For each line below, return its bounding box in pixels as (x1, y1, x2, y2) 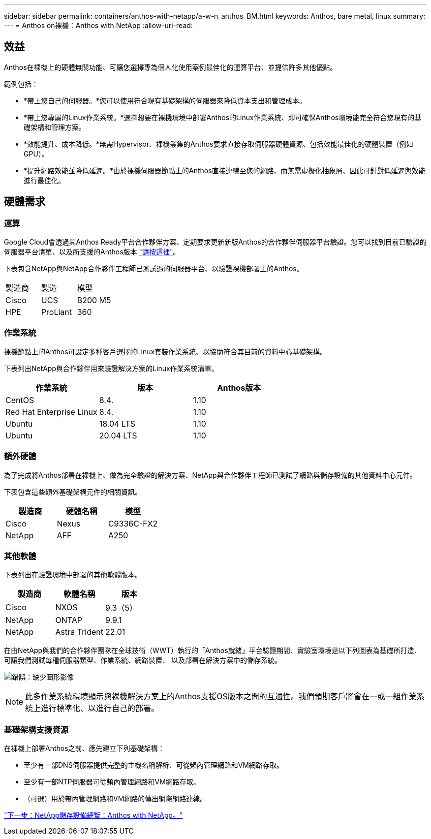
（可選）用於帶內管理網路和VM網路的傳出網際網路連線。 (24, 794, 207, 803)
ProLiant (41, 307, 72, 317)
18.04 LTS (99, 418, 136, 429)
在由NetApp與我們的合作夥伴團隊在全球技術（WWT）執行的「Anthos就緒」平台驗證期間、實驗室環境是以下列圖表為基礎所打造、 (4, 646, 421, 655)
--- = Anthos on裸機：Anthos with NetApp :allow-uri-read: (4, 21, 193, 30)
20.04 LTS (99, 430, 137, 440)
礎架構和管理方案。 (24, 123, 86, 131)
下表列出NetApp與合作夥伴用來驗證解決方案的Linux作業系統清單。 (4, 364, 218, 373)
